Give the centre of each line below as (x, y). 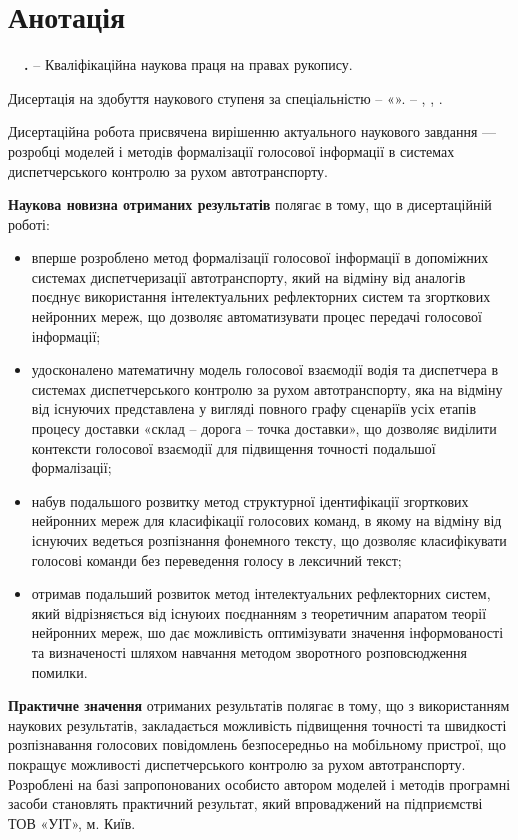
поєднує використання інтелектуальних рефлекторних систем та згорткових (261, 296)
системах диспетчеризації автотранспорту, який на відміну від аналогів (248, 276)
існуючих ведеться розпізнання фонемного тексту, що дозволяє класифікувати (269, 540)
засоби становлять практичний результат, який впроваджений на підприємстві (245, 803)
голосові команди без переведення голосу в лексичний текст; (216, 559)
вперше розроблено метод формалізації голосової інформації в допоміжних (260, 257)
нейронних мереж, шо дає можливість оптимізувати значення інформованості (267, 632)
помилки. (59, 671)
